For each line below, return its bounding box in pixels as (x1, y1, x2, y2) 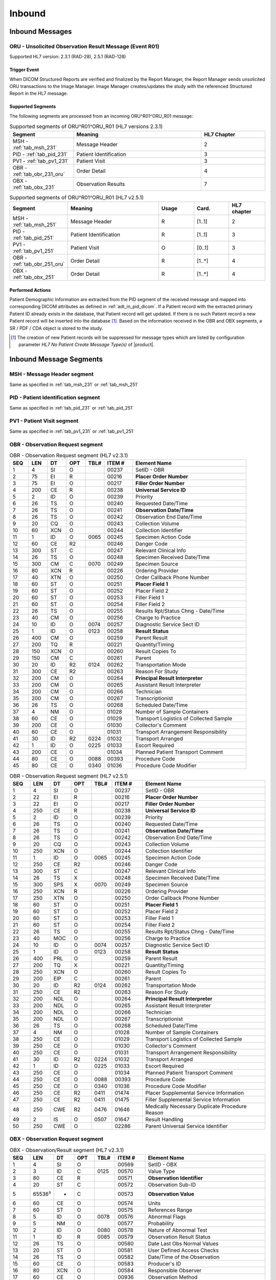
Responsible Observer (148, 1267, 202, 1274)
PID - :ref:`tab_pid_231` (12, 151, 68, 158)
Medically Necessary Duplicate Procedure (145, 1102, 247, 1110)
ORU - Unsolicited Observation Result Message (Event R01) (9, 42, 159, 50)
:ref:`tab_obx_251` (12, 274, 56, 281)
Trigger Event (9, 67, 39, 73)
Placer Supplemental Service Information (145, 1089, 244, 1096)
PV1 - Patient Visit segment (9, 417, 79, 424)
